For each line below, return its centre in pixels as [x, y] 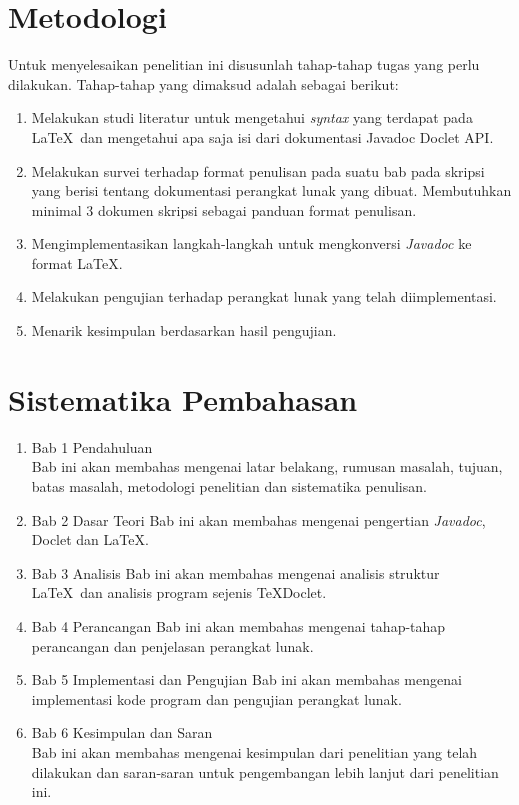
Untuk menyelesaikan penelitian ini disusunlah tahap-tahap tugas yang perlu [244, 64]
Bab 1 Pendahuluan [92, 446]
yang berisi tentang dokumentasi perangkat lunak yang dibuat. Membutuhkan [271, 190]
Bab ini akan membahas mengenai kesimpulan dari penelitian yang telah [254, 751]
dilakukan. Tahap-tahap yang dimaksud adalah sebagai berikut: [203, 83]
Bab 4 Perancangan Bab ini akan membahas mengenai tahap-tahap [238, 625]
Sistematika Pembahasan [183, 398]
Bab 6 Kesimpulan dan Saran [122, 732]
